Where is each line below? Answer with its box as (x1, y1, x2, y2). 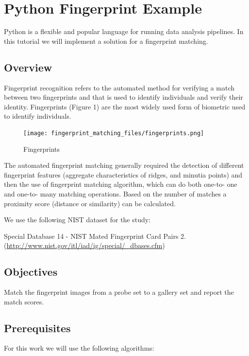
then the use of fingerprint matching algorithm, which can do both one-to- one (4, 179, 237, 189)
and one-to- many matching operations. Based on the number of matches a (4, 188, 227, 198)
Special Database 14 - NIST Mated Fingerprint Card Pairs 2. (4, 231, 186, 241)
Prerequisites (4, 320, 71, 335)
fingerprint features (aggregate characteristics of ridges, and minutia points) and (4, 169, 243, 179)
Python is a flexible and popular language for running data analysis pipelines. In (4, 26, 244, 36)
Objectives (4, 264, 58, 279)
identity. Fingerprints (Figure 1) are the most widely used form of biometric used (4, 101, 246, 111)
